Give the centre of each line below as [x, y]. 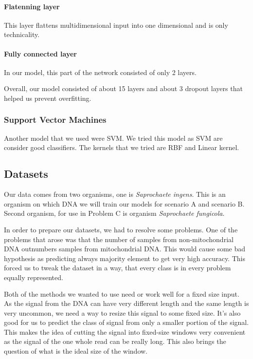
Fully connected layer [41, 53]
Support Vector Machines [55, 120]
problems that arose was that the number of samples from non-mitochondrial [119, 239]
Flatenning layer [32, 6]
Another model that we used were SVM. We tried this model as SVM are [113, 138]
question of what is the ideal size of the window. [76, 351]
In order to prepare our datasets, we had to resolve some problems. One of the [121, 229]
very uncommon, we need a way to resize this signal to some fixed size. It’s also [122, 312]
